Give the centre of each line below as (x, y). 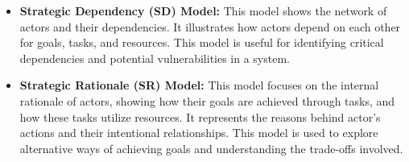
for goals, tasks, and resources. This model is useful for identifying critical (202, 42)
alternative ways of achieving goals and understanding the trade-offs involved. (211, 148)
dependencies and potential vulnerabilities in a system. (155, 58)
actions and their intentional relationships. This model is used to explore (199, 133)
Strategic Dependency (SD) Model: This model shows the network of (203, 10)
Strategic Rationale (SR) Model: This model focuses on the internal (199, 85)
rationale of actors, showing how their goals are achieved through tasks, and (207, 100)
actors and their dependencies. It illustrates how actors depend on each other (210, 26)
